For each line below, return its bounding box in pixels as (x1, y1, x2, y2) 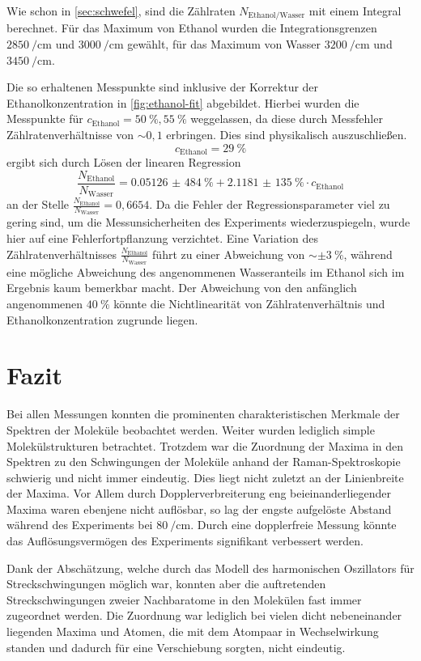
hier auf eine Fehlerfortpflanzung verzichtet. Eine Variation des (6, 230, 318, 246)
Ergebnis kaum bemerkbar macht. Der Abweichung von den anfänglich (6, 279, 357, 296)
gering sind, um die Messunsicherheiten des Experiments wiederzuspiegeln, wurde (6, 214, 410, 231)
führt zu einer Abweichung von (152, 245, 305, 262)
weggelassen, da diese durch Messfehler (190, 110, 383, 127)
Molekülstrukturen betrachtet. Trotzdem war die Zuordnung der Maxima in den (6, 437, 404, 454)
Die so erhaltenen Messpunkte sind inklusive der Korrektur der (6, 78, 319, 95)
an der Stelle (6, 196, 70, 213)
